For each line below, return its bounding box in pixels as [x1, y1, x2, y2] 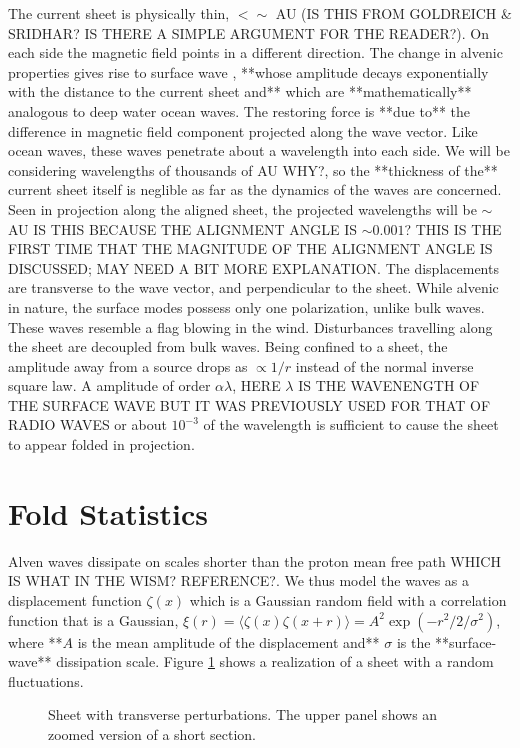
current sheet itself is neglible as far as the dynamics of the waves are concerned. [8, 179, 502, 200]
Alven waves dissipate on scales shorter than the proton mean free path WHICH [8, 550, 501, 571]
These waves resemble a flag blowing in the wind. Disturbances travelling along [8, 316, 493, 337]
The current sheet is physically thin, [8, 3, 230, 23]
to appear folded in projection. [8, 434, 195, 455]
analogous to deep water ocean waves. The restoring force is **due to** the [8, 100, 471, 121]
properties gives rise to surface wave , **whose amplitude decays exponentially [8, 61, 489, 82]
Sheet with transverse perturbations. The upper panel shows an [48, 704, 438, 725]
